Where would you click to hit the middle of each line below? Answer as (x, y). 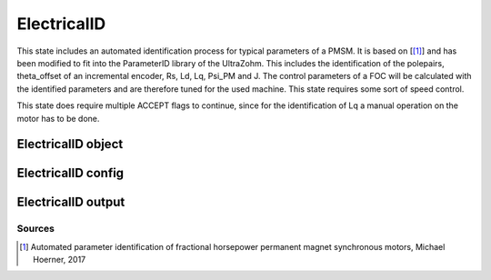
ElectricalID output (71, 202)
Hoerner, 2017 (60, 260)
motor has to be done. (58, 118)
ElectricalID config (70, 173)
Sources (35, 229)
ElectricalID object (70, 144)
